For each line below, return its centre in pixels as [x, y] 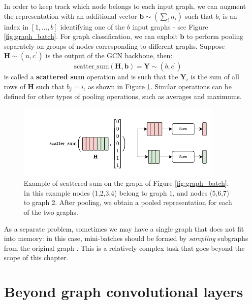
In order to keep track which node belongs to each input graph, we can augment [125, 6]
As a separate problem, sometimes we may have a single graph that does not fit [124, 228]
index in [16, 26]
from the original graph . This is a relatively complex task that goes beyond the [124, 248]
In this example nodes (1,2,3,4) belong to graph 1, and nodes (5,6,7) [126, 192]
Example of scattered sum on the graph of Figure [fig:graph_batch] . [126, 183]
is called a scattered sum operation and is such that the [91, 77]
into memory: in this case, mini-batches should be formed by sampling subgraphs [126, 238]
